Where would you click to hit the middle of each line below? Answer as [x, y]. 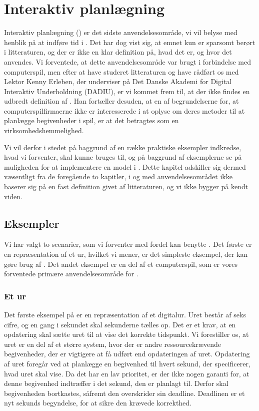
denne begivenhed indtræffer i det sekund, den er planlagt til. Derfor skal [116, 383]
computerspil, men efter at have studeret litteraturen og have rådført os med [121, 71]
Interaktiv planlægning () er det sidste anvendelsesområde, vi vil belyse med [121, 32]
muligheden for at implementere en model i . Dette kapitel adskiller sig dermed [125, 166]
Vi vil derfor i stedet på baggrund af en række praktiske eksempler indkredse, [123, 147]
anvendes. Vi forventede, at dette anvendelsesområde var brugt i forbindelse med [127, 61]
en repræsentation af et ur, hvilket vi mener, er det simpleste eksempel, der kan [126, 254]
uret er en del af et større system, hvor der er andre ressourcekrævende [112, 344]
